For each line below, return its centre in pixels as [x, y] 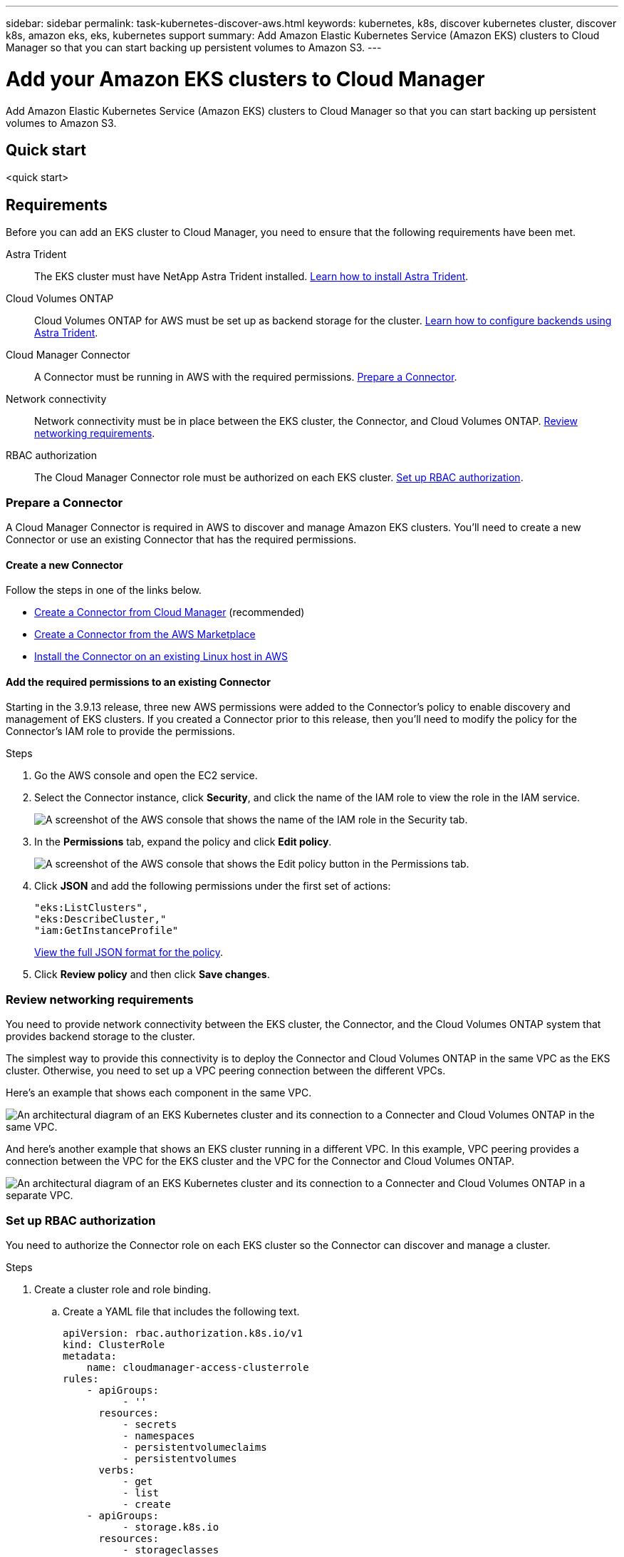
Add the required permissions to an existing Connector [138, 682]
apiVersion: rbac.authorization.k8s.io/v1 [183, 1333]
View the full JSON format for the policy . [129, 952]
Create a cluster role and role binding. [123, 1289]
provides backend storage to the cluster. [100, 1037]
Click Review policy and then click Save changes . [152, 975]
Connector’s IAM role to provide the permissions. [121, 731]
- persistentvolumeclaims [195, 1447]
